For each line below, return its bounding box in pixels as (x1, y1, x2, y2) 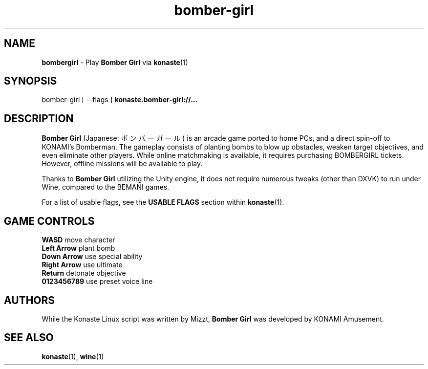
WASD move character (42, 236, 115, 244)
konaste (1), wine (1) (42, 352, 104, 361)
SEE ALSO (4, 331, 54, 344)
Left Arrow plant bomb (42, 244, 115, 253)
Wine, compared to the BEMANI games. (42, 183, 170, 192)
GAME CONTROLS (4, 215, 95, 227)
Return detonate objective (42, 269, 126, 278)
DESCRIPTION (4, 112, 74, 125)
